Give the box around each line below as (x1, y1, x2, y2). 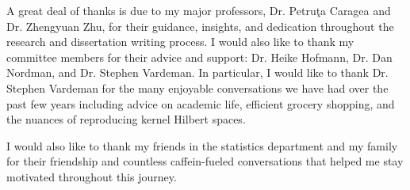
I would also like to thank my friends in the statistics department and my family (6, 137, 398, 154)
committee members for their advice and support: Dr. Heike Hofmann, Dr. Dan (6, 48, 393, 65)
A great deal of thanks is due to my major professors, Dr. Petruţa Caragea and (6, 2, 391, 18)
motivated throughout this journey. (6, 168, 177, 184)
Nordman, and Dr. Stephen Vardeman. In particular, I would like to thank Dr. (6, 64, 389, 81)
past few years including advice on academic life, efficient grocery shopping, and (6, 95, 395, 112)
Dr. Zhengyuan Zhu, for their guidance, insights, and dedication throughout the (6, 17, 394, 34)
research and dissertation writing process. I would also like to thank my (6, 33, 354, 50)
